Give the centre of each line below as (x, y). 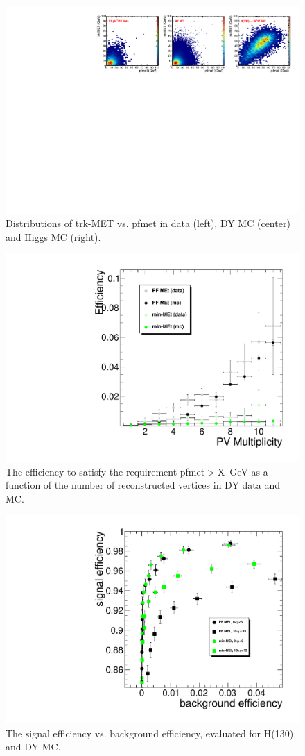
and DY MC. (33, 747)
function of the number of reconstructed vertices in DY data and (143, 485)
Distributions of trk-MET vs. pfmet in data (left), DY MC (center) (148, 223)
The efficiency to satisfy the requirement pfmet (105, 471)
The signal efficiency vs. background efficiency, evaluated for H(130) (150, 733)
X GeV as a (243, 471)
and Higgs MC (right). (53, 236)
